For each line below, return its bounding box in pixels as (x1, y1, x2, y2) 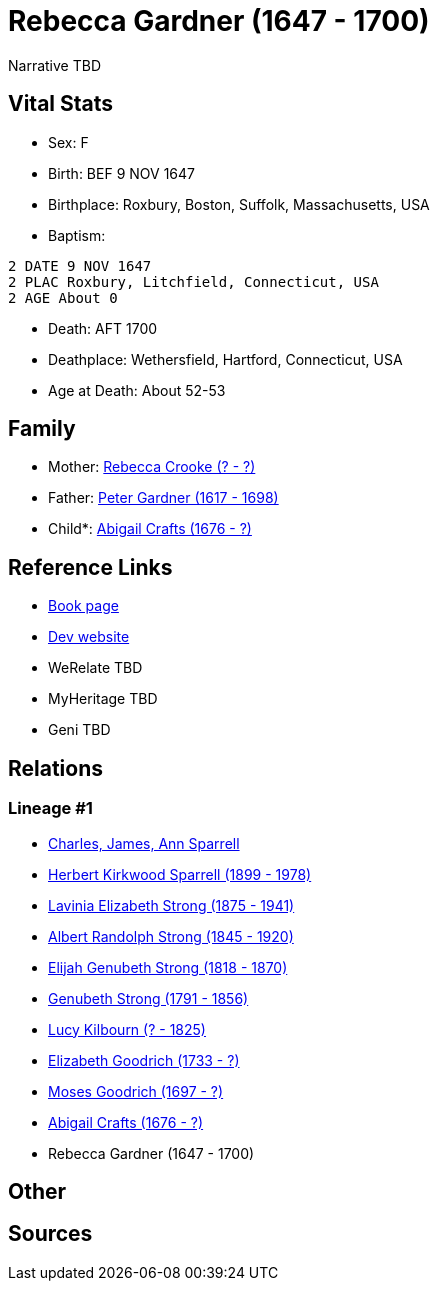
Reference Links (8, 554, 173, 580)
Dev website (48, 628, 130, 646)
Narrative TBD (8, 56, 101, 74)
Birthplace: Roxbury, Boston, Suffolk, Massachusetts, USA (48, 195, 430, 213)
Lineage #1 (8, 798, 93, 819)
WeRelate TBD (48, 659, 143, 677)
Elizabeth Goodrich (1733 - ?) (48, 1051, 240, 1069)
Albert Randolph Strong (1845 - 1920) (48, 927, 294, 945)
